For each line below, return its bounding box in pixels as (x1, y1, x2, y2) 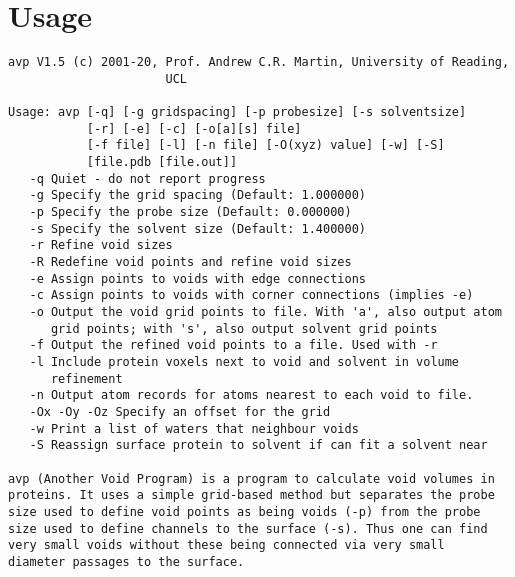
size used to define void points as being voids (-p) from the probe (8, 504, 481, 519)
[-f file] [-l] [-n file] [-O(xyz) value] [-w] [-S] (86, 138, 445, 153)
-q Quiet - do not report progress (29, 171, 266, 186)
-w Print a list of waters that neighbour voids (29, 421, 359, 436)
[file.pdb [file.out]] (86, 155, 238, 170)
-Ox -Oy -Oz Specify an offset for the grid (29, 404, 331, 419)
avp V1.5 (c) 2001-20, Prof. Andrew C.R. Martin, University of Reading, (8, 55, 510, 70)
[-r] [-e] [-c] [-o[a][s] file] (86, 121, 302, 136)
